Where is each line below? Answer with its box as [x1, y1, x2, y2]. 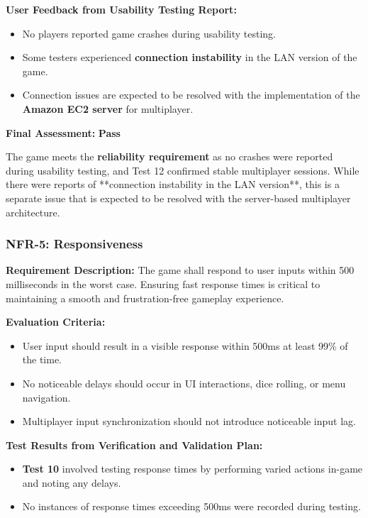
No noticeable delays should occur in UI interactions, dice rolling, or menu [22, 375, 346, 390]
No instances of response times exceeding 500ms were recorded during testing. [22, 499, 361, 514]
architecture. [6, 204, 60, 219]
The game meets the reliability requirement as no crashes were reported [6, 149, 333, 164]
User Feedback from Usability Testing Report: [6, 2, 237, 16]
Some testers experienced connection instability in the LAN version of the [22, 50, 357, 65]
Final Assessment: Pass [6, 125, 121, 140]
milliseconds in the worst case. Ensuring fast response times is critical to [6, 276, 320, 291]
